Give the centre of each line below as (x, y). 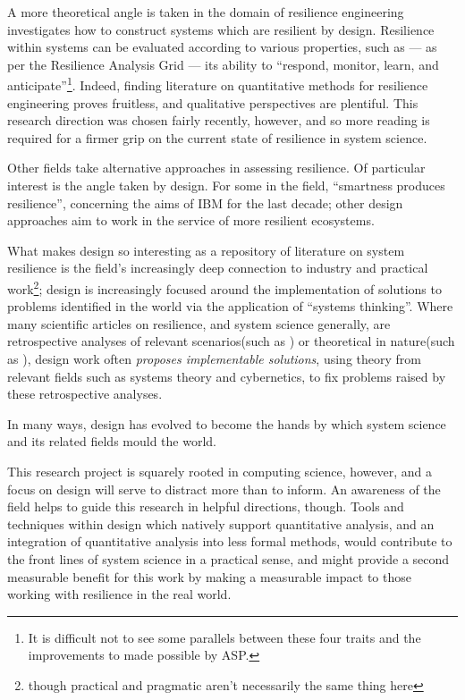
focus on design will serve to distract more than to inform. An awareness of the (224, 489)
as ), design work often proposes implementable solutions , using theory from (214, 358)
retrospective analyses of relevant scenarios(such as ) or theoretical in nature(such (231, 341)
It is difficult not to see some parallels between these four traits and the (224, 637)
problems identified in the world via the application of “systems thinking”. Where (230, 306)
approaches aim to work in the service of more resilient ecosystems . (191, 220)
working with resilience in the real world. (119, 594)
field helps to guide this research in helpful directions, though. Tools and (206, 506)
